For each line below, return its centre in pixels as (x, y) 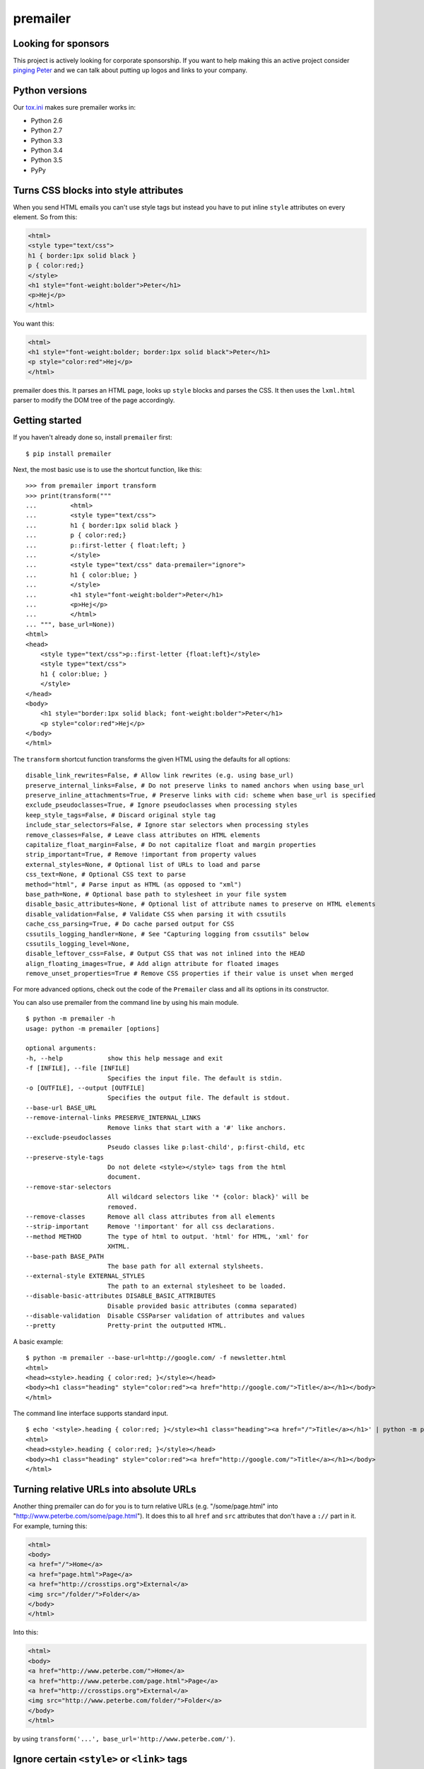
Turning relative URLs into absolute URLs (105, 1489)
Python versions (50, 91)
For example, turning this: (50, 1526)
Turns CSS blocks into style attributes (98, 190)
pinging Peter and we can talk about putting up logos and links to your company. (130, 70)
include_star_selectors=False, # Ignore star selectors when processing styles (167, 825)
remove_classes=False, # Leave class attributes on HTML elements (143, 835)
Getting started (47, 421)
